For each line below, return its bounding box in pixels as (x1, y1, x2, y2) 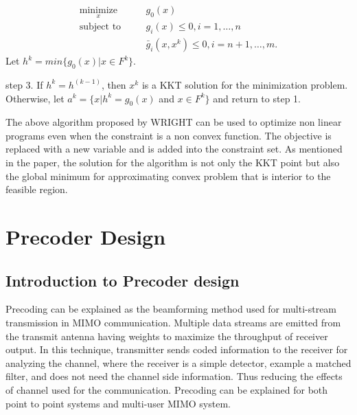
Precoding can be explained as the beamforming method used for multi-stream (5, 302, 337, 316)
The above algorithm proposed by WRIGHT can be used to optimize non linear (5, 115, 342, 129)
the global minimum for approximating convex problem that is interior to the (5, 168, 331, 183)
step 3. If (5, 77, 43, 91)
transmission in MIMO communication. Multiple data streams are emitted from (5, 315, 341, 330)
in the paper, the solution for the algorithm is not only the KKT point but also (5, 155, 340, 170)
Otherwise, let (5, 91, 65, 105)
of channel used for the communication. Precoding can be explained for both (5, 383, 328, 396)
